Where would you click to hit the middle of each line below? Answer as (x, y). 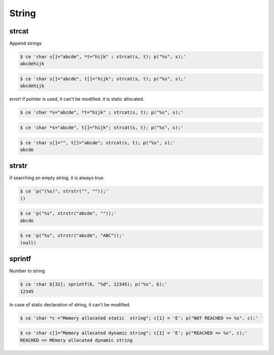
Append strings (25, 44)
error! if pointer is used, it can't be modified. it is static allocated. (77, 99)
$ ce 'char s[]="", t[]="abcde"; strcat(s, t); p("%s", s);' (98, 143)
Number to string (27, 271)
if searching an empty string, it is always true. (57, 178)
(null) (28, 243)
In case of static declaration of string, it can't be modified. (70, 304)
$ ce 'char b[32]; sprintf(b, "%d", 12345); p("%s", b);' (94, 284)
